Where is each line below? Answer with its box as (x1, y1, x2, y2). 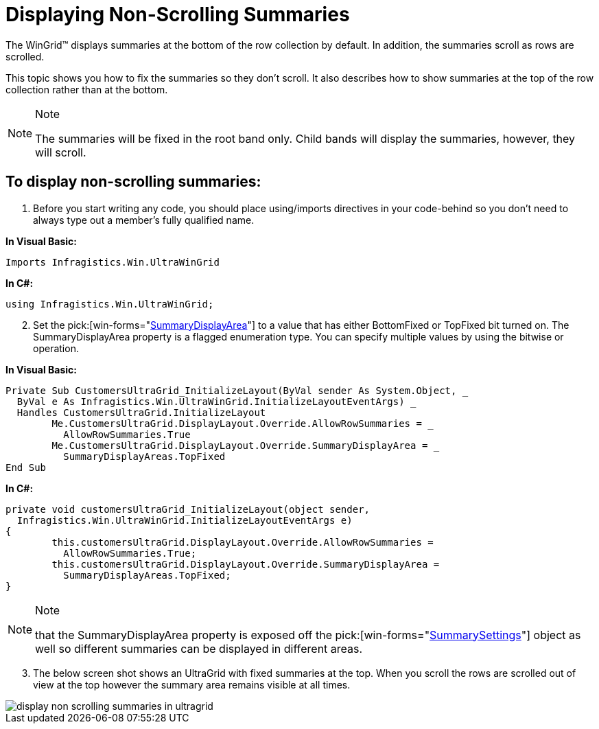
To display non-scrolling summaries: (5, 173, 261, 191)
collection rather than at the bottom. (5, 83, 168, 95)
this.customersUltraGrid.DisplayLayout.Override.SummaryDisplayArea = (51, 558, 440, 570)
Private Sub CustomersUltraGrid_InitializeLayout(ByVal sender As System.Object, (5, 384, 457, 396)
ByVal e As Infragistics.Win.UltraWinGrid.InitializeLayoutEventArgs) (16, 395, 405, 407)
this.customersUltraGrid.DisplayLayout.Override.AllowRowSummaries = (51, 536, 434, 548)
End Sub (5, 461, 47, 473)
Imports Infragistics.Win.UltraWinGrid (5, 256, 220, 268)
